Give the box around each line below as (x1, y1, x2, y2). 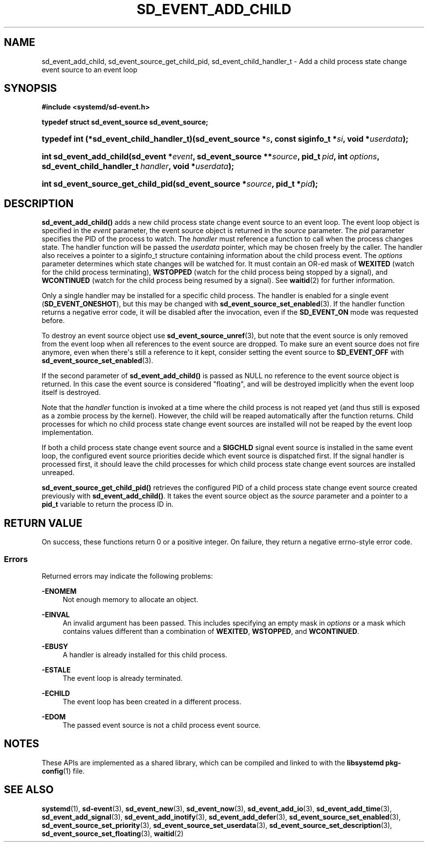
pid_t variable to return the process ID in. (42, 500, 174, 509)
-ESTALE (42, 665, 71, 674)
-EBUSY (42, 642, 68, 651)
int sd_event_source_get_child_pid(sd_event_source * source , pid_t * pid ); (42, 179, 318, 189)
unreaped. (42, 468, 75, 477)
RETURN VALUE (4, 517, 83, 529)
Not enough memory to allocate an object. (63, 595, 198, 604)
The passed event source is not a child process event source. (63, 720, 261, 729)
